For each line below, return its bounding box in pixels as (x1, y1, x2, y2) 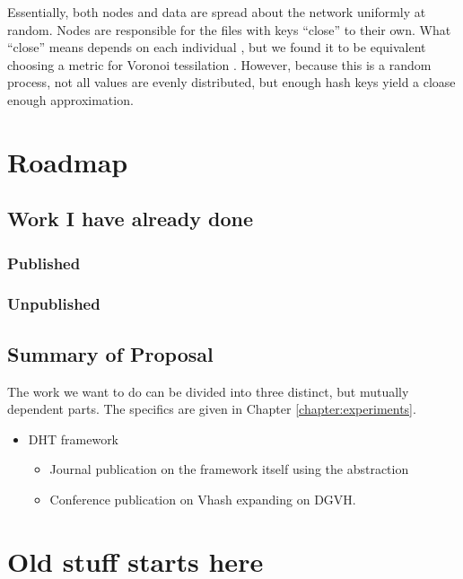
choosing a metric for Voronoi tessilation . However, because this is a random (7, 55, 432, 74)
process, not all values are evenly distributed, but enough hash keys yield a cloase (7, 73, 456, 92)
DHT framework (28, 429, 119, 448)
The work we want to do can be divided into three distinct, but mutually (7, 382, 409, 400)
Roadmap (7, 143, 128, 180)
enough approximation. (7, 90, 134, 109)
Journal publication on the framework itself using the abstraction (49, 460, 409, 478)
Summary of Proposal (7, 339, 214, 367)
